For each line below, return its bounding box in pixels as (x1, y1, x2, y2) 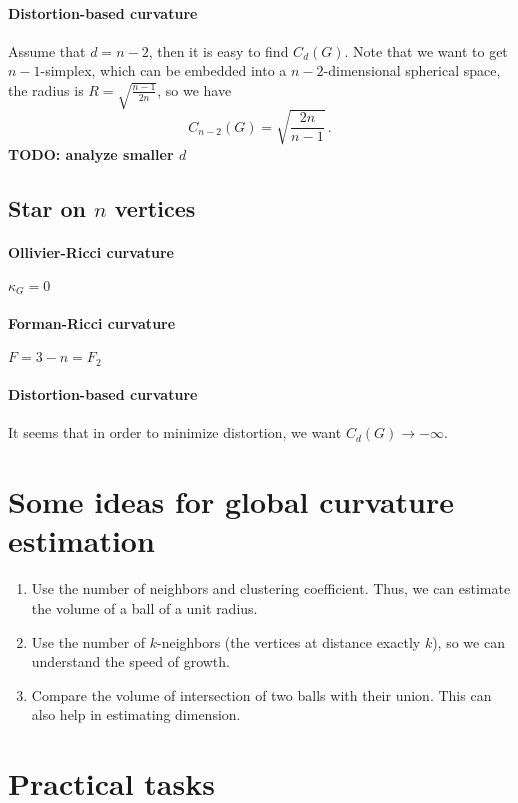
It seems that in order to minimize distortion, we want (8, 422, 342, 443)
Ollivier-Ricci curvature (8, 241, 174, 262)
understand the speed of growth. (31, 651, 230, 672)
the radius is (8, 79, 84, 100)
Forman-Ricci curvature (8, 313, 176, 333)
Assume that (8, 40, 86, 61)
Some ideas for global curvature (8, 481, 454, 522)
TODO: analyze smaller (8, 143, 174, 164)
